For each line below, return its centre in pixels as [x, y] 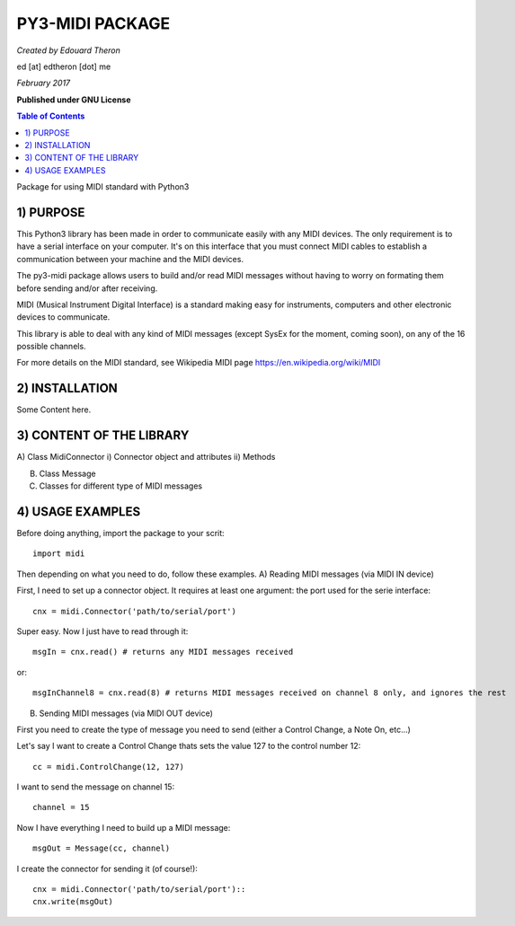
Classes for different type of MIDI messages [120, 486]
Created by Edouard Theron [69, 50]
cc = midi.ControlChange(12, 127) [108, 767]
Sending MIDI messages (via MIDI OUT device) [126, 713]
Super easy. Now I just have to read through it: [102, 631]
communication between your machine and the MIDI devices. [130, 259]
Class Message [67, 473]
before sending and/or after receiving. [87, 288]
